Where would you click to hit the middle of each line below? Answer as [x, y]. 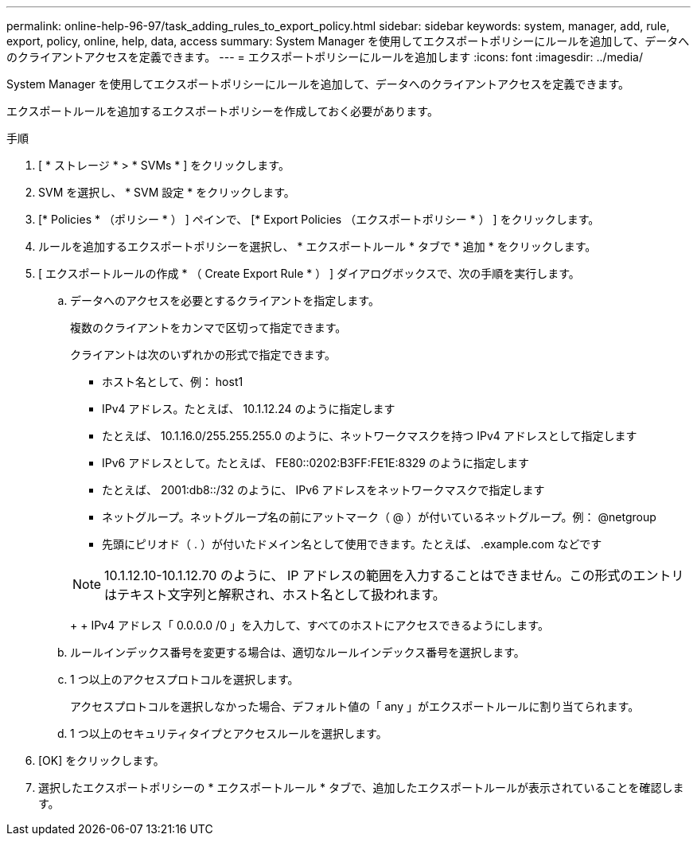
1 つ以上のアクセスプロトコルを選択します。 [185, 679]
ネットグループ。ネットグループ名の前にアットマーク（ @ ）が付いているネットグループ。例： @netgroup [379, 517]
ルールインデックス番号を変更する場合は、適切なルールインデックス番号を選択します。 [298, 652]
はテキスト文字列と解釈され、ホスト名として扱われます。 [275, 594]
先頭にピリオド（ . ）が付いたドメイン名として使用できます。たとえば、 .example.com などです [352, 544]
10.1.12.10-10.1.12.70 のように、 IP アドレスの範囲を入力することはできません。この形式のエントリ [394, 575]
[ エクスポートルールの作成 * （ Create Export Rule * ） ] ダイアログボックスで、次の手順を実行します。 [309, 273]
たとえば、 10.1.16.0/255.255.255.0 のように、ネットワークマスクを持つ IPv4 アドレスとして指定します [370, 436]
